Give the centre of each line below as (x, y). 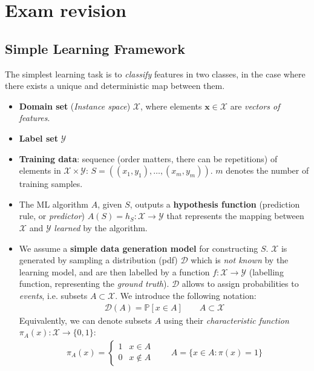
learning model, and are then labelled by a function (114, 271)
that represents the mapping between (235, 216)
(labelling (266, 271)
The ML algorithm (54, 204)
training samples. (51, 184)
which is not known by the (240, 260)
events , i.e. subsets (53, 295)
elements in (40, 170)
